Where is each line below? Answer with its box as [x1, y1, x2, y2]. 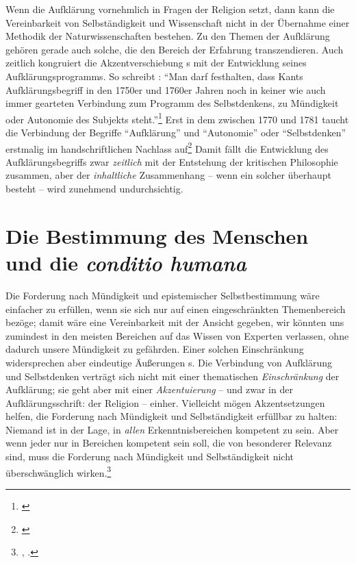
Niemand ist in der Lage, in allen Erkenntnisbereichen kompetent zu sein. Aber [5, 422, 339, 436]
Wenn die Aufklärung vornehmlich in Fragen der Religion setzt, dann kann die [5, 2, 335, 16]
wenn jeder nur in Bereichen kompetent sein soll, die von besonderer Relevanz [5, 436, 332, 450]
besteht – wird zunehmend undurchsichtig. [5, 182, 183, 196]
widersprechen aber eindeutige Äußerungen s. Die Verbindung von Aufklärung [5, 355, 333, 369]
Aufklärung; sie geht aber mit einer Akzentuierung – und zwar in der [5, 382, 293, 397]
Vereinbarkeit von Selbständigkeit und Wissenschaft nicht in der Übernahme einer [5, 15, 350, 29]
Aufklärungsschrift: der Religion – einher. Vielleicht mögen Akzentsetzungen [5, 395, 325, 410]
